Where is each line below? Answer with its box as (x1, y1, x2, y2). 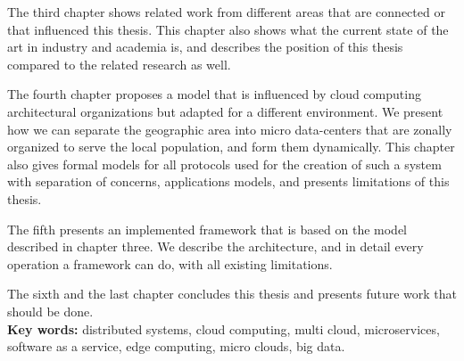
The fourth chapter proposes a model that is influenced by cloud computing (7, 85, 421, 103)
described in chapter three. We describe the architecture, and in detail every (7, 237, 424, 256)
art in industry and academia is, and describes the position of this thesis (7, 37, 403, 56)
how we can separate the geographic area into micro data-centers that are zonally (7, 119, 452, 138)
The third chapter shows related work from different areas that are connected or (7, 3, 445, 21)
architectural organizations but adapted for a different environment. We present (7, 102, 443, 120)
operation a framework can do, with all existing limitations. (7, 254, 333, 273)
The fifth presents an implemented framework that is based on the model (7, 219, 408, 238)
